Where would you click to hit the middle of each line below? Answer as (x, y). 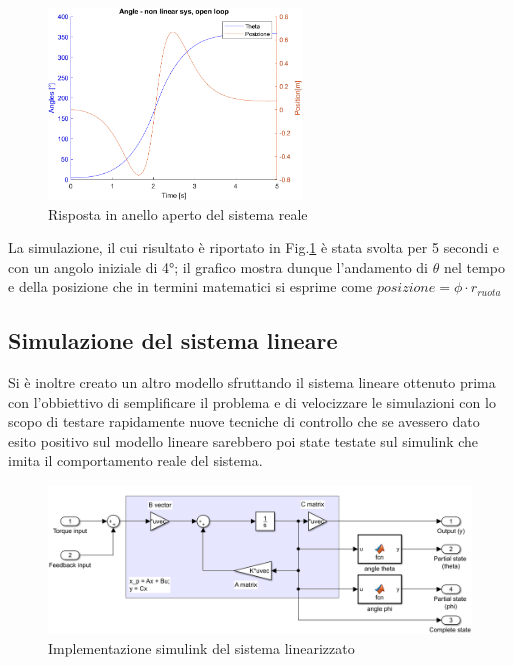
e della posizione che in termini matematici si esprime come (190, 286)
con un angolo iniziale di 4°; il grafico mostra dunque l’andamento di (218, 266)
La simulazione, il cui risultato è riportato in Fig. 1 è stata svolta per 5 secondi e (253, 247)
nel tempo (474, 266)
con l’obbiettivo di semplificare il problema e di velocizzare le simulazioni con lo (252, 401)
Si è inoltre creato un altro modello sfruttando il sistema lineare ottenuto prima (252, 382)
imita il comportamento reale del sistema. (135, 460)
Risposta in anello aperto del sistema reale (178, 213)
